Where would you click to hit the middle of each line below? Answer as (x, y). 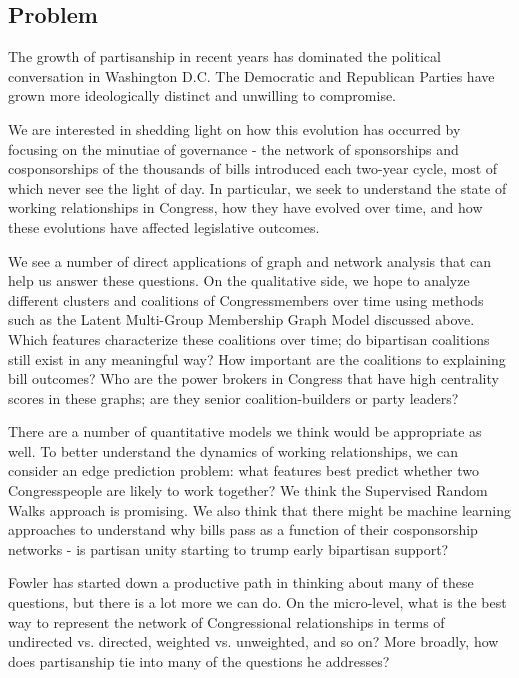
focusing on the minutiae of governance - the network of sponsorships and (233, 148)
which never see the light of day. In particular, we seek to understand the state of (257, 187)
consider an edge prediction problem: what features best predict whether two (244, 470)
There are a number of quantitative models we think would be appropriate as (245, 431)
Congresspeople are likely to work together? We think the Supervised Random (248, 490)
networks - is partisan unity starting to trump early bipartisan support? (228, 548)
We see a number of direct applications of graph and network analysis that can (250, 260)
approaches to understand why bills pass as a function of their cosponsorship (243, 529)
